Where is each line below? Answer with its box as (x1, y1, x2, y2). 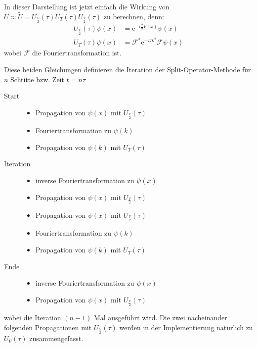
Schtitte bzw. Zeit (10, 74, 64, 84)
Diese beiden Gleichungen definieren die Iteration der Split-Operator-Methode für (4, 64, 251, 75)
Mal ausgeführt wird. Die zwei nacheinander (93, 312, 227, 323)
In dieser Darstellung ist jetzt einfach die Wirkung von (4, 1, 170, 11)
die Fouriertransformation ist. (32, 48, 122, 58)
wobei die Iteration (4, 312, 61, 323)
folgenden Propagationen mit (4, 322, 92, 332)
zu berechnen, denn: (103, 11, 164, 21)
